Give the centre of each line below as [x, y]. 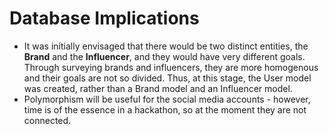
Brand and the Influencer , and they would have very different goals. [164, 56]
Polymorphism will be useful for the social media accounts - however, [167, 99]
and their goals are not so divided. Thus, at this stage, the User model [167, 78]
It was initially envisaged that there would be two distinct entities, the [166, 46]
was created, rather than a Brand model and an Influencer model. [158, 88]
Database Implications [104, 18]
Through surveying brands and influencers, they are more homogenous [171, 67]
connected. [47, 120]
